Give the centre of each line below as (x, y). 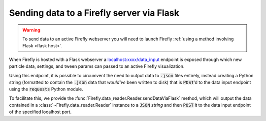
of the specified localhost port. (40, 112)
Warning (31, 30)
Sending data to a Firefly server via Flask (94, 13)
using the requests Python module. (46, 89)
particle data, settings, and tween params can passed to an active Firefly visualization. (97, 66)
